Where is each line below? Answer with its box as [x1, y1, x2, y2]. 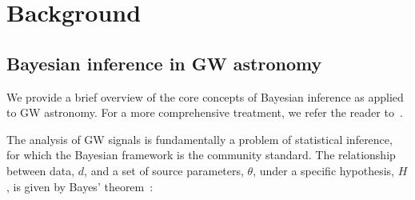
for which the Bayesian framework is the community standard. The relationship [6, 146, 396, 163]
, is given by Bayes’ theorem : [6, 178, 154, 194]
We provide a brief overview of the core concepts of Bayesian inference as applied [6, 88, 404, 105]
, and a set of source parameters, [84, 162, 244, 178]
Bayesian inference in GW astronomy [6, 50, 322, 75]
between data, [6, 162, 75, 178]
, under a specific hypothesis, [253, 162, 395, 178]
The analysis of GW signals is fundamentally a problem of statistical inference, [6, 130, 393, 147]
